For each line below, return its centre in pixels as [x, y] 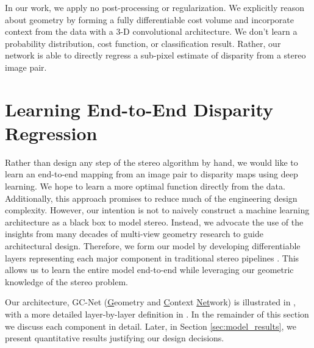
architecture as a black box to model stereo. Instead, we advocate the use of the [154, 222]
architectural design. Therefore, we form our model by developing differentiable [153, 246]
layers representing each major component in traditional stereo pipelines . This [152, 257]
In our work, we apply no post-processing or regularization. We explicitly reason [155, 7]
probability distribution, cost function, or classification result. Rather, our [143, 43]
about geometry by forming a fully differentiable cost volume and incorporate [149, 19]
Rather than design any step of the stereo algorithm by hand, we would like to [152, 162]
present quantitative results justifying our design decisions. [115, 338]
